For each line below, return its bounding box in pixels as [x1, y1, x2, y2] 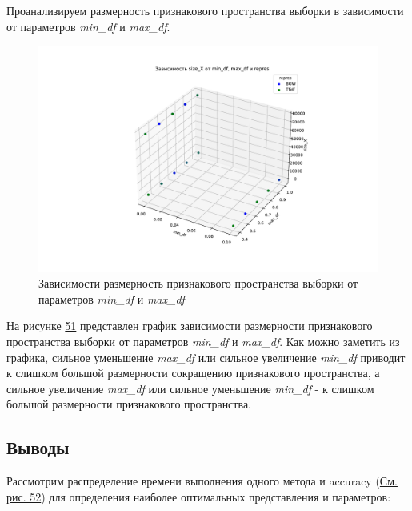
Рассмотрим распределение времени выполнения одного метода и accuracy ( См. [6, 473, 398, 489]
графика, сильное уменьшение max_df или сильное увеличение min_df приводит [6, 348, 406, 365]
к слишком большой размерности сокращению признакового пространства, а [6, 364, 380, 381]
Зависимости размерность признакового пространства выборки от [38, 275, 358, 292]
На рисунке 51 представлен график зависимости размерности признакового [6, 317, 373, 334]
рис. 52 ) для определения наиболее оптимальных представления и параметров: [6, 488, 391, 505]
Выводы [6, 435, 70, 460]
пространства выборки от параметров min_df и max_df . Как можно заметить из [6, 332, 400, 349]
